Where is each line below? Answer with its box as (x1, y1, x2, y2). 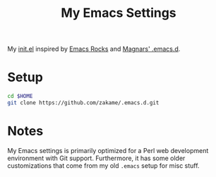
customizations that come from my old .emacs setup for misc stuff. (7, 161, 200, 170)
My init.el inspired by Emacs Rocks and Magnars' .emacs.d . (7, 44, 181, 54)
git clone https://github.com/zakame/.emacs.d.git (7, 99, 160, 106)
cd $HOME (7, 93, 33, 100)
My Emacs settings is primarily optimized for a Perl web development (7, 146, 209, 154)
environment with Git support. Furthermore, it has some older (7, 154, 186, 162)
